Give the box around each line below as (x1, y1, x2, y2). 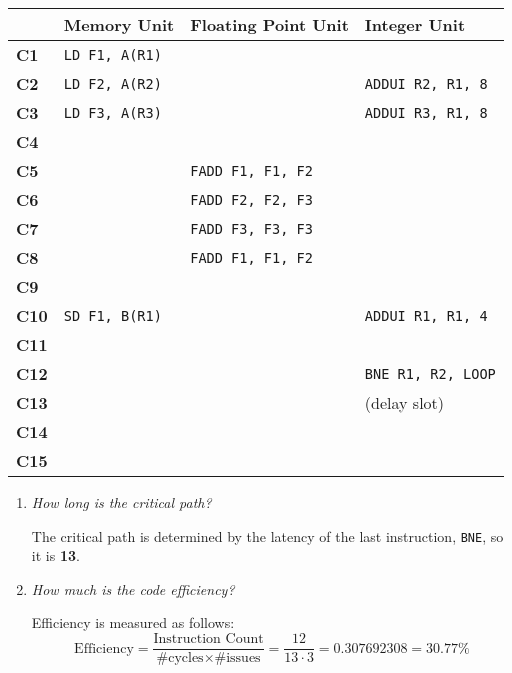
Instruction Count (153, 632, 264, 647)
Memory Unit (63, 13, 175, 36)
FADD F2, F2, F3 (190, 191, 313, 208)
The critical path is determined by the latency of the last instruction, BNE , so (31, 525, 504, 546)
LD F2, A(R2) (63, 75, 162, 92)
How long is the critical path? (31, 492, 212, 512)
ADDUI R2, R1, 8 (364, 75, 488, 92)
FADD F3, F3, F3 (190, 220, 313, 237)
